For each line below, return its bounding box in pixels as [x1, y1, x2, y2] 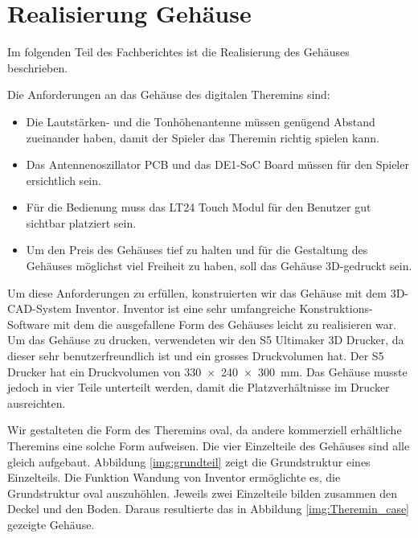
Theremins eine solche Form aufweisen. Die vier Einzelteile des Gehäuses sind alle [7, 437, 410, 454]
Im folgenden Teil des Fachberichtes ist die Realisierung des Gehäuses [7, 43, 350, 60]
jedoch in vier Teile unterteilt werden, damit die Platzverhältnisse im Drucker [7, 379, 390, 396]
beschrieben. [7, 59, 68, 76]
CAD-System [7, 300, 72, 317]
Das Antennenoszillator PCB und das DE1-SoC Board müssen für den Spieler [26, 156, 409, 173]
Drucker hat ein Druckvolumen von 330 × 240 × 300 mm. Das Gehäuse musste [7, 363, 408, 380]
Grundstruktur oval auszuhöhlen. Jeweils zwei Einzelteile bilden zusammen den [7, 484, 398, 501]
